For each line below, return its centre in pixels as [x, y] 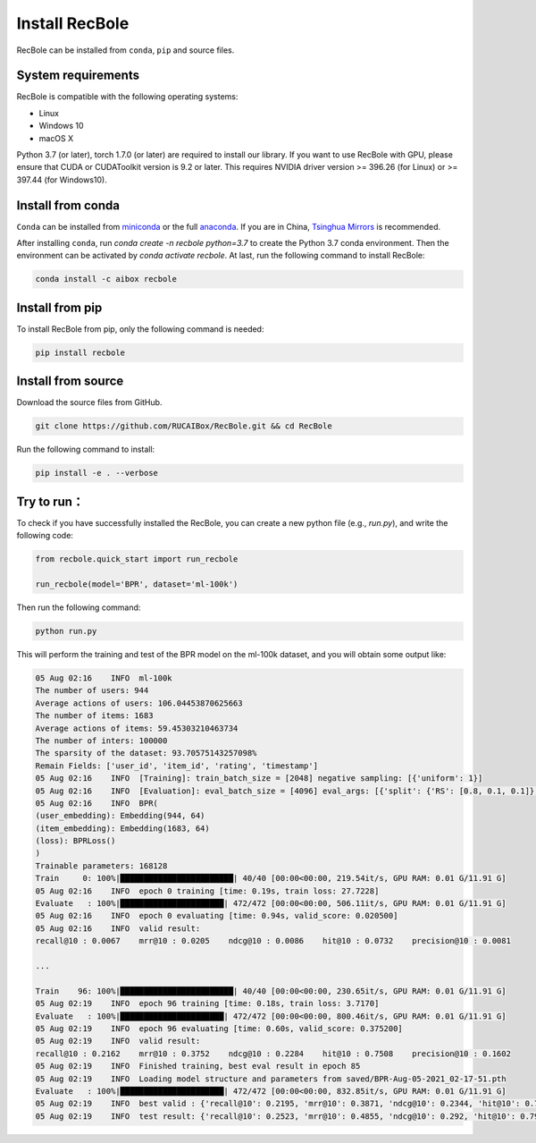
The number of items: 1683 [94, 716]
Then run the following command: [79, 607]
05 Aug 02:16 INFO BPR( [96, 803]
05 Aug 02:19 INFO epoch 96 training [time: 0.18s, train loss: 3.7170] [207, 1003]
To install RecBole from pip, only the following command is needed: [140, 329]
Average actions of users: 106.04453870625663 [139, 703]
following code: [45, 536]
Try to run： [50, 501]
